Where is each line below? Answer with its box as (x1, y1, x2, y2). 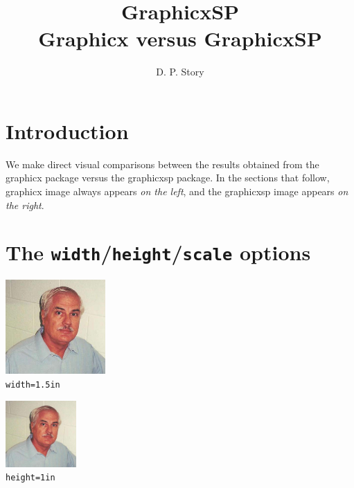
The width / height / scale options (6, 238, 311, 266)
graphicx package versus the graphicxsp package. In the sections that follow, (6, 170, 330, 185)
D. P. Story (156, 64, 204, 79)
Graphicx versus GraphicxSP (38, 24, 322, 53)
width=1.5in (6, 379, 60, 390)
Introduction (6, 116, 129, 145)
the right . (6, 197, 44, 212)
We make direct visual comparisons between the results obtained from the (6, 156, 319, 171)
